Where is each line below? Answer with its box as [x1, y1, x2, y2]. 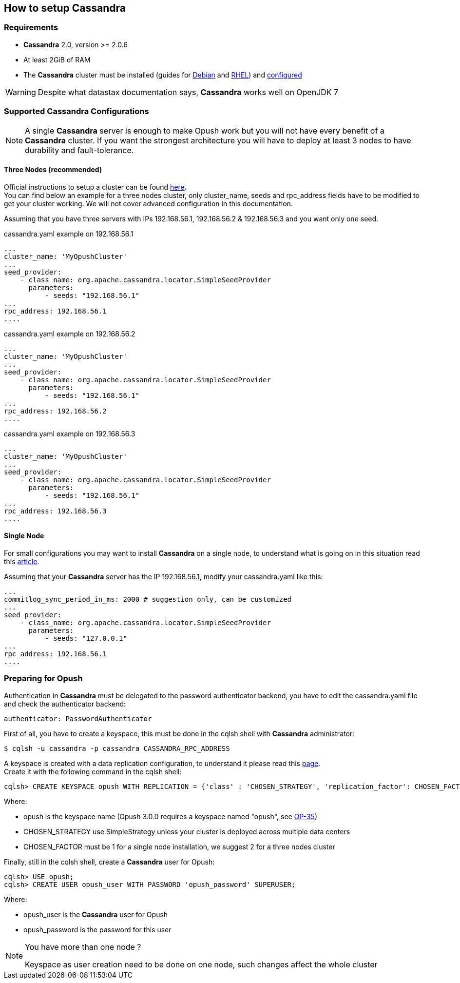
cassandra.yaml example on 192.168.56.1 [4, 229, 134, 238]
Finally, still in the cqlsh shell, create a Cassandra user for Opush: [4, 857, 215, 866]
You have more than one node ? [25, 942, 141, 952]
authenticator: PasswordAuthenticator [4, 714, 152, 723]
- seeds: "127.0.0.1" [45, 634, 127, 642]
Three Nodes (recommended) [4, 165, 102, 174]
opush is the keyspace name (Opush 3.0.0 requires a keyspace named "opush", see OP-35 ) [23, 812, 318, 821]
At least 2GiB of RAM [23, 55, 91, 64]
